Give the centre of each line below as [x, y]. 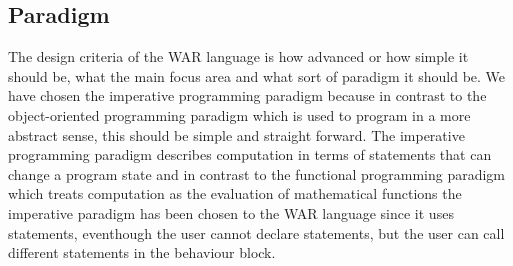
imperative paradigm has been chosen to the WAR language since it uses [231, 212]
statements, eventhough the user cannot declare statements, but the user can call [256, 232]
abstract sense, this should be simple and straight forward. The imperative [236, 134]
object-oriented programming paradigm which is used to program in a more [239, 114]
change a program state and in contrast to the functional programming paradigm [257, 173]
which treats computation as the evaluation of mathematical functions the [235, 193]
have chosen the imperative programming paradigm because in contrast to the [247, 95]
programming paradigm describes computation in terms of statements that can [250, 154]
